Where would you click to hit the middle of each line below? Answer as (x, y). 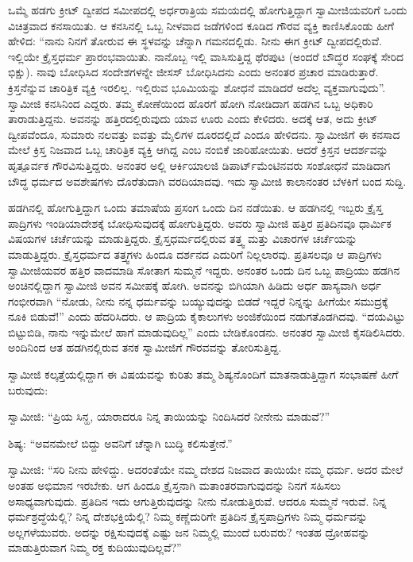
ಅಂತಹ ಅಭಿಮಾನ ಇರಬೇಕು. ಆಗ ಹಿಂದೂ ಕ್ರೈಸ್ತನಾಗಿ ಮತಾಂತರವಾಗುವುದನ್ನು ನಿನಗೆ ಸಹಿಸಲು (174, 485)
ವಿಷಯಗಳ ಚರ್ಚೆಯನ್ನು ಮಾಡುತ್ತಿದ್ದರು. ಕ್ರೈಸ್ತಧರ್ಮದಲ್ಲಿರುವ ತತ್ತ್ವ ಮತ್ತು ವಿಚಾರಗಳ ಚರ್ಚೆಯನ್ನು (183, 239)
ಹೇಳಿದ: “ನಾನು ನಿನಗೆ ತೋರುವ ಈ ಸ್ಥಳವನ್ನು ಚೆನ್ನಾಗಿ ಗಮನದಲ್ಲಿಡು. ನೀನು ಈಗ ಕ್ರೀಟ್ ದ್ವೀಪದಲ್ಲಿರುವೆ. (195, 41)
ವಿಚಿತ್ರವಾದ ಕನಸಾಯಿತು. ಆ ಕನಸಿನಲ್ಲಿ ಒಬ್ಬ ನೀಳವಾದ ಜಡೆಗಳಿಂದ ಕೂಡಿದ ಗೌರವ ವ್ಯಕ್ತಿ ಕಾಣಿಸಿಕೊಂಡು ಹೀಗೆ (201, 25)
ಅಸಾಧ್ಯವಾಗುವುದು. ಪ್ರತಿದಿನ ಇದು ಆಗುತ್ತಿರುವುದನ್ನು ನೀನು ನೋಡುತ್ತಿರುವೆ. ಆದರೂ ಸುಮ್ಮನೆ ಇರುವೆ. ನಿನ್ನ (197, 500)
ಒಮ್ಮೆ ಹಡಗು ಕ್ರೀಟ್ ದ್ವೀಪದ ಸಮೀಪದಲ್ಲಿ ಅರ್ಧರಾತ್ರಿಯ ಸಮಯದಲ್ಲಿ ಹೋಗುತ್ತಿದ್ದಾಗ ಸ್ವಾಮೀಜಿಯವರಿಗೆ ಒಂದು (208, 10)
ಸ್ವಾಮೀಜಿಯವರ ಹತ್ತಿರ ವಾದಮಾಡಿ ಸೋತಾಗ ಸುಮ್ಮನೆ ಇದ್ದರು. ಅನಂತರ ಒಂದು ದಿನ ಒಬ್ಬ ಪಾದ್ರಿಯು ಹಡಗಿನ (204, 269)
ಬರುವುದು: (28, 389)
